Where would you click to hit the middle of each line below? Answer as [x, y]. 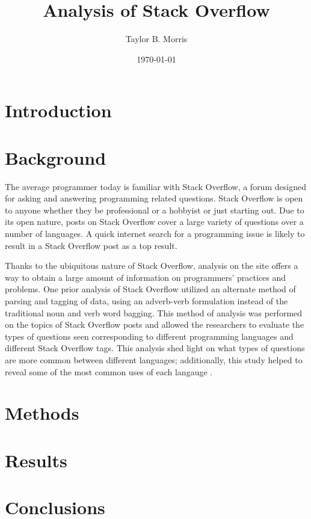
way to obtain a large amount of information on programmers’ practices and [146, 277]
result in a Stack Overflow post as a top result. [91, 245]
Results [36, 460]
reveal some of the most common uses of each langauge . [109, 371]
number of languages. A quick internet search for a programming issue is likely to [155, 233]
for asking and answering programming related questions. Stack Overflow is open [154, 198]
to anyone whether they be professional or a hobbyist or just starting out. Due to [155, 210]
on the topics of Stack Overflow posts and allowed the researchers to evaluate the [155, 324]
